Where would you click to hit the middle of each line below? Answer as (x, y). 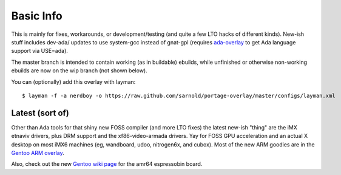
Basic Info (37, 16)
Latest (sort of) (40, 113)
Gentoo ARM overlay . (38, 153)
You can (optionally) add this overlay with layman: (73, 81)
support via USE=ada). (39, 51)
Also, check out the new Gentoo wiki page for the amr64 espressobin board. (107, 164)
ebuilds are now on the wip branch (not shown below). (79, 70)
